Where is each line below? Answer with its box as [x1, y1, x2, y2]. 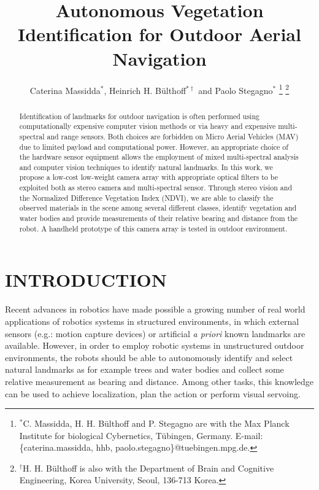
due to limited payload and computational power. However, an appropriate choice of [19, 141, 288, 152]
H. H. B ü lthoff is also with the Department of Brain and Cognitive [22, 461, 274, 474]
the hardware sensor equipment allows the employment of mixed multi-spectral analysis [19, 152, 299, 162]
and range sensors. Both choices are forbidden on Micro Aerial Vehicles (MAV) [47, 131, 299, 141]
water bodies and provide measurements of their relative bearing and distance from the [19, 213, 298, 224]
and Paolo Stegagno [198, 84, 273, 96]
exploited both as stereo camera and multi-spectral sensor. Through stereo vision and [19, 182, 293, 193]
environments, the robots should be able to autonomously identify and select [5, 351, 293, 364]
